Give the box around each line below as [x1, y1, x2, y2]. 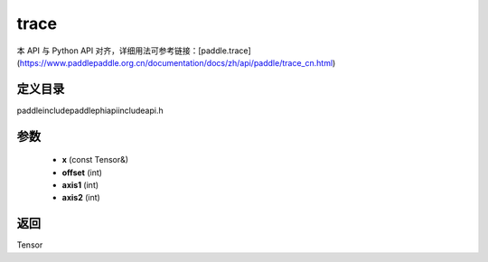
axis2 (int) [61, 192, 101, 203]
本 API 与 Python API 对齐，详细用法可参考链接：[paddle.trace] [16, 45, 252, 56]
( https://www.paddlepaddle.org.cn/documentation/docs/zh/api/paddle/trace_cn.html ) [16, 57, 336, 68]
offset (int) [61, 167, 103, 178]
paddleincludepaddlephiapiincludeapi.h [16, 105, 164, 116]
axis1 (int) [61, 180, 99, 191]
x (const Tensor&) [61, 154, 129, 165]
